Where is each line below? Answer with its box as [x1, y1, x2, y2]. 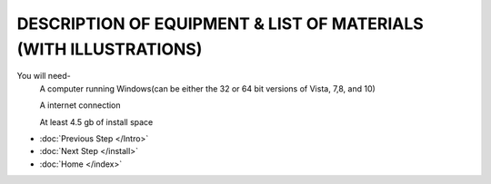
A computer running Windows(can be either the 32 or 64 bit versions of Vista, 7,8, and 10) [39, 82, 376, 94]
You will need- [16, 71, 72, 82]
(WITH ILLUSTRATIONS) [16, 39, 203, 59]
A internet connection [39, 100, 122, 111]
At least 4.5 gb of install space [39, 116, 154, 127]
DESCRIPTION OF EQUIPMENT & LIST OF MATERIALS [16, 14, 425, 34]
